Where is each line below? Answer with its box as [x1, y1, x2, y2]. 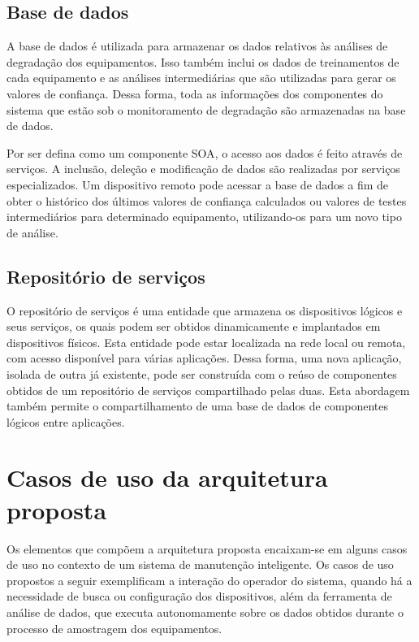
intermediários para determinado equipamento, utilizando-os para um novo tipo [6, 208, 402, 225]
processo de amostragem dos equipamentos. [6, 619, 222, 636]
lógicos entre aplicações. [6, 413, 125, 430]
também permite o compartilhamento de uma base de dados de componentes [6, 397, 389, 414]
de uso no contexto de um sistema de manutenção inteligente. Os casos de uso [6, 556, 394, 573]
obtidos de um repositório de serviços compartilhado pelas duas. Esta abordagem [6, 381, 410, 398]
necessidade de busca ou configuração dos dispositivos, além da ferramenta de [6, 588, 392, 605]
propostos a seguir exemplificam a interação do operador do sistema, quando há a [6, 571, 413, 588]
